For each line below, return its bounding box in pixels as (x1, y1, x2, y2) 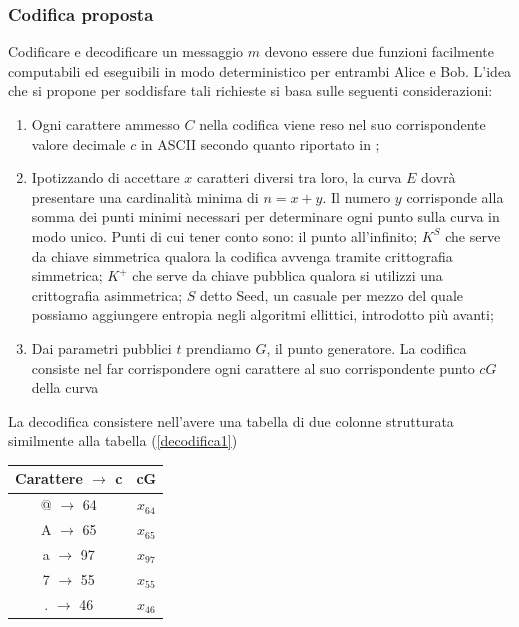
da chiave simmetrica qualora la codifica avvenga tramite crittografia (31, 245, 453, 266)
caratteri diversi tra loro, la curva (196, 167, 402, 188)
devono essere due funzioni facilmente (264, 41, 494, 62)
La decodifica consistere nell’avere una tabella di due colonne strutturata (8, 410, 454, 431)
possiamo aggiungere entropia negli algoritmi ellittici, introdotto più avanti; (31, 304, 494, 325)
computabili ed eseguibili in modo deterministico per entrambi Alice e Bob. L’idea (8, 60, 512, 81)
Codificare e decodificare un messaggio (8, 41, 244, 62)
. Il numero (322, 186, 391, 207)
